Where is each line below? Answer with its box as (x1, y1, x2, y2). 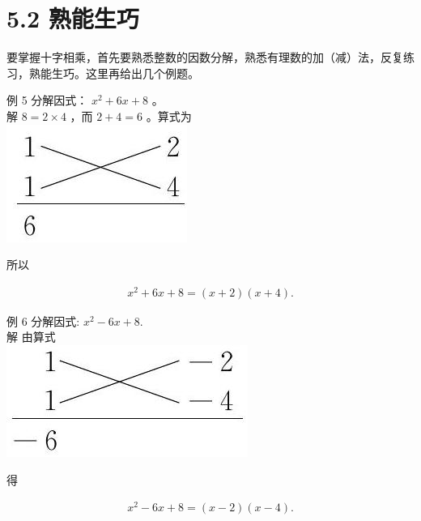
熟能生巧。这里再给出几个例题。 (28, 64, 199, 81)
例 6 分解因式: (6, 312, 80, 329)
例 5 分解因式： (6, 92, 88, 109)
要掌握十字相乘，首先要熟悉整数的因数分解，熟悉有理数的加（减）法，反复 (6, 49, 403, 66)
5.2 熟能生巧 (6, 2, 139, 35)
